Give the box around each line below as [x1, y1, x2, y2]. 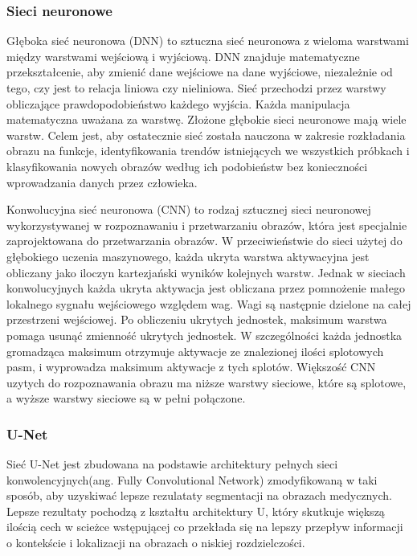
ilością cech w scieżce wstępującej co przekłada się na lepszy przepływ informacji [6, 518, 403, 535]
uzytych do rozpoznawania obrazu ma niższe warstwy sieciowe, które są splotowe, [6, 374, 407, 390]
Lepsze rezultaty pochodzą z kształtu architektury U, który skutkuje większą [6, 502, 385, 519]
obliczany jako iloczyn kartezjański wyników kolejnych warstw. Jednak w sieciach [6, 264, 406, 280]
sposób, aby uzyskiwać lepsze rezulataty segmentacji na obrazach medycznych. [6, 487, 392, 504]
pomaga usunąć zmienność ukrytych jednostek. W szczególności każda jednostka [6, 326, 403, 343]
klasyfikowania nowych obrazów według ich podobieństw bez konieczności [6, 157, 368, 174]
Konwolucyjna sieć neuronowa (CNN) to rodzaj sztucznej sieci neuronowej [6, 201, 371, 218]
